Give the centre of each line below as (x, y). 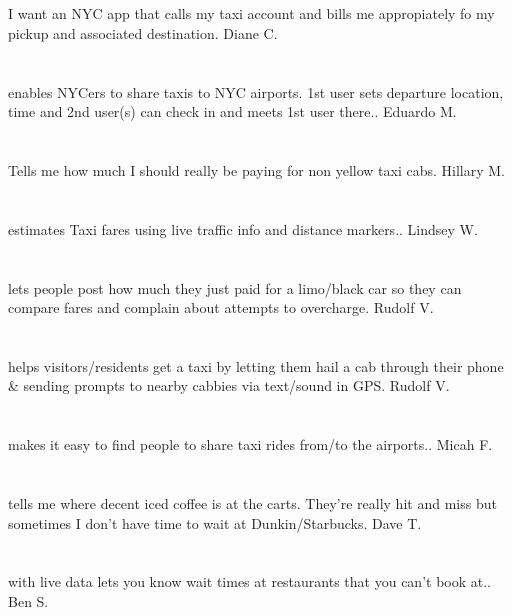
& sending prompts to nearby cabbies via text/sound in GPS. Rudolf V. (229, 385)
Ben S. (28, 601)
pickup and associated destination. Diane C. (143, 32)
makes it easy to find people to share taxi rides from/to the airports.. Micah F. (250, 444)
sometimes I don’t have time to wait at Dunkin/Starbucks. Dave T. (215, 522)
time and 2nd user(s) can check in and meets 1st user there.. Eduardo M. (232, 111)
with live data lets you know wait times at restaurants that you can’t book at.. (249, 581)
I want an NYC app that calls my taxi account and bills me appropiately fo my (251, 13)
